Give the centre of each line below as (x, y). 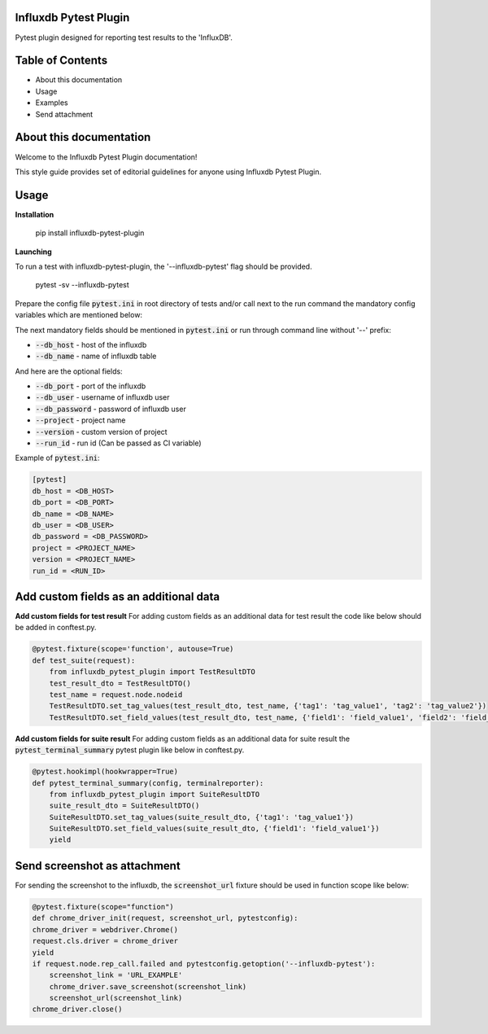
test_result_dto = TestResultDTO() (120, 683)
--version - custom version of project (101, 432)
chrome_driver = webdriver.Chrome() (105, 929)
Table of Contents (61, 61)
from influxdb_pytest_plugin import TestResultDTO (152, 672)
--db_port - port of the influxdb (91, 386)
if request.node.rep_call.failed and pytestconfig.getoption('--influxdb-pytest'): (204, 964)
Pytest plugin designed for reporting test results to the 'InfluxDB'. (124, 37)
